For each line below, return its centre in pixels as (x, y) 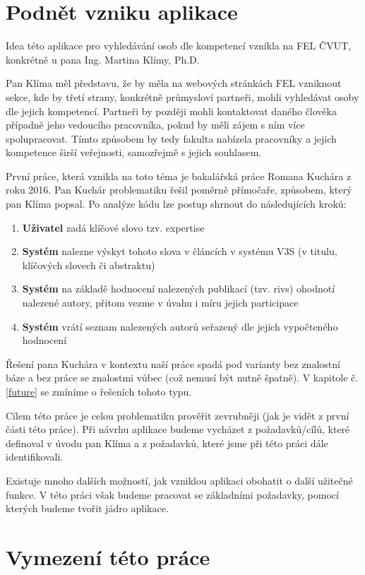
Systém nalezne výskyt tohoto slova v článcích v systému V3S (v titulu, (180, 251)
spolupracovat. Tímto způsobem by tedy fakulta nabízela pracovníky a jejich (171, 138)
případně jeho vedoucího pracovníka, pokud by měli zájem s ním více (155, 125)
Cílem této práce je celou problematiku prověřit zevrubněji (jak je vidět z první (178, 415)
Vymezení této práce (108, 556)
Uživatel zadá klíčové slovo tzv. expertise (113, 227)
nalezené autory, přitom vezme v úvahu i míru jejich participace (160, 303)
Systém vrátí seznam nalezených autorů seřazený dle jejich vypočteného (180, 326)
